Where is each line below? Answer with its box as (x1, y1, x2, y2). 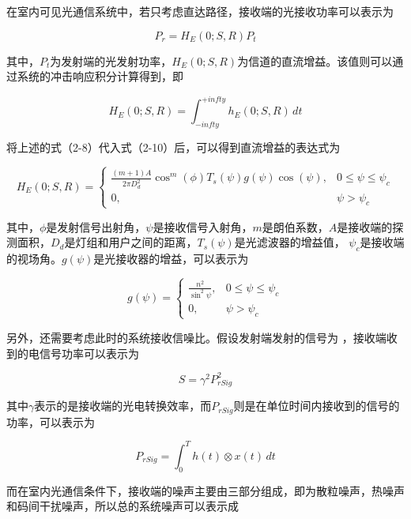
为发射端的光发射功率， (50, 52, 172, 69)
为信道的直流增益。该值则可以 (237, 52, 393, 69)
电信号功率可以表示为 (28, 344, 139, 361)
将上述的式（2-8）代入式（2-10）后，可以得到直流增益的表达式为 (6, 139, 341, 156)
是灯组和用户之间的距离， (64, 234, 198, 250)
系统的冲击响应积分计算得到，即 (17, 68, 183, 85)
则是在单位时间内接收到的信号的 (233, 397, 400, 414)
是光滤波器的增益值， (234, 234, 345, 250)
